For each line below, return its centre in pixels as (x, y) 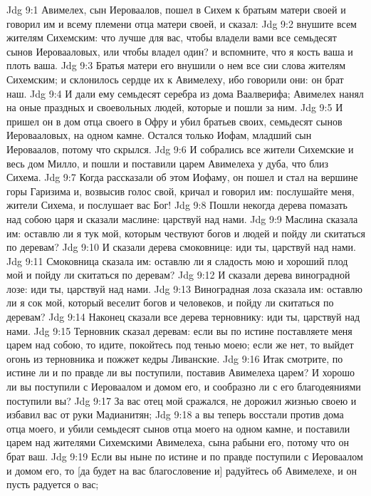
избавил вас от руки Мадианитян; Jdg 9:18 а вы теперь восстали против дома (175, 414)
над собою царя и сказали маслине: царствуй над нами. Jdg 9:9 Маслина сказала (182, 218)
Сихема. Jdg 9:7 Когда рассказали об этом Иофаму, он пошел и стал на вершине (182, 177)
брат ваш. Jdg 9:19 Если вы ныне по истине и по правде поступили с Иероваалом (185, 456)
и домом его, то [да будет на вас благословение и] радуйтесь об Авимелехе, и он (182, 470)
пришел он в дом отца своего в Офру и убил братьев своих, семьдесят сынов (174, 121)
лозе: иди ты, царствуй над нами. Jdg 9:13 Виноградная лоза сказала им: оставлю (184, 288)
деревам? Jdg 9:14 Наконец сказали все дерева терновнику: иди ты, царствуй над (183, 317)
